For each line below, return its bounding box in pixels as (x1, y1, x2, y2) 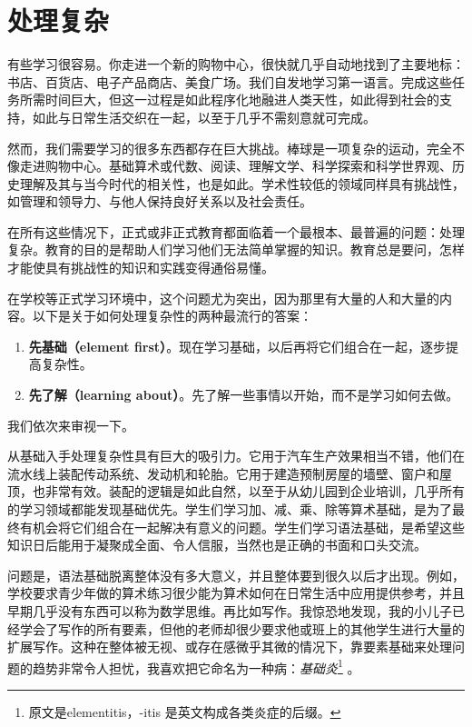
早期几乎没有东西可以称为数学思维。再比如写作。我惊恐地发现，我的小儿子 (7, 601, 452, 620)
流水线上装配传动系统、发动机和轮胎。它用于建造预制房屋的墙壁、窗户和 (7, 463, 439, 483)
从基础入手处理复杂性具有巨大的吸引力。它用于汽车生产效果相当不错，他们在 (7, 446, 465, 465)
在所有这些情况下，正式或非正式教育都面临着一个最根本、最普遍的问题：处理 (7, 222, 465, 241)
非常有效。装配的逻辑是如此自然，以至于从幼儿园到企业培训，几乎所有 (44, 482, 465, 501)
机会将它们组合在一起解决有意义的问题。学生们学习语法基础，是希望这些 (32, 517, 465, 536)
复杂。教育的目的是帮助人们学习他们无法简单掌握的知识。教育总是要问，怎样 (7, 240, 465, 259)
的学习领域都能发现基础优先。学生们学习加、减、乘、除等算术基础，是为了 (7, 500, 452, 518)
